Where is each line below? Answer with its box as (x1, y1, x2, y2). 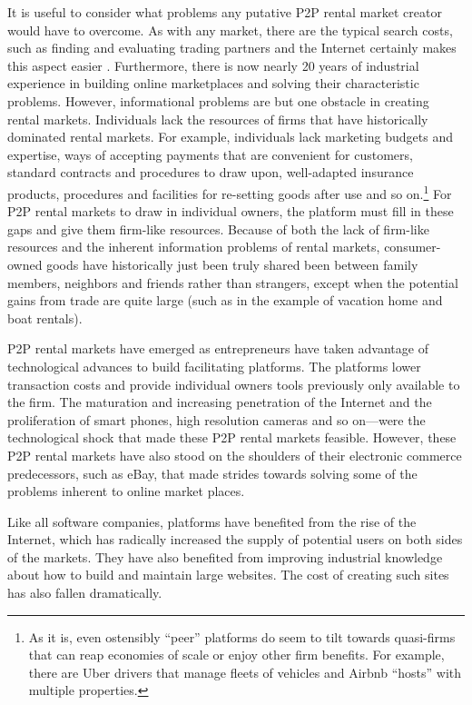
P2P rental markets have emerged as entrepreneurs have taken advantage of (7, 339, 428, 358)
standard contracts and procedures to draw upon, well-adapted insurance (7, 163, 414, 182)
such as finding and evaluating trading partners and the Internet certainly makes (7, 38, 457, 57)
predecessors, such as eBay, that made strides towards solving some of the (7, 463, 418, 482)
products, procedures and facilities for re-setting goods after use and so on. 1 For (7, 181, 452, 203)
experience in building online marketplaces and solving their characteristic (7, 74, 419, 93)
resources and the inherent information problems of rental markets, (7, 237, 380, 256)
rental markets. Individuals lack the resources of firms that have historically (7, 109, 428, 128)
